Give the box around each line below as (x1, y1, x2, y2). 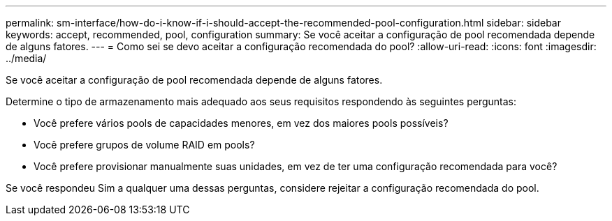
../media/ (6, 52, 47, 64)
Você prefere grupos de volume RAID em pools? (34, 139, 255, 151)
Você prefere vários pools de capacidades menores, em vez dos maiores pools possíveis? (34, 117, 449, 129)
